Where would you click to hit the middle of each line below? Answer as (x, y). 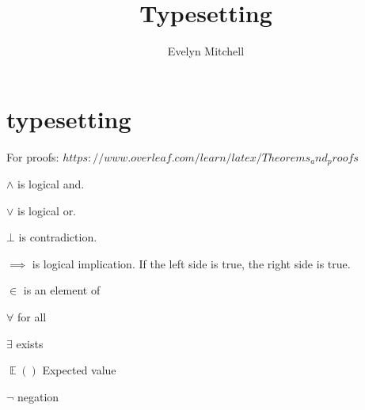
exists (30, 343)
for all (32, 317)
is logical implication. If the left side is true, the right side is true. (191, 263)
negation (38, 396)
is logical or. (47, 210)
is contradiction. (58, 237)
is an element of (62, 290)
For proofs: (33, 156)
